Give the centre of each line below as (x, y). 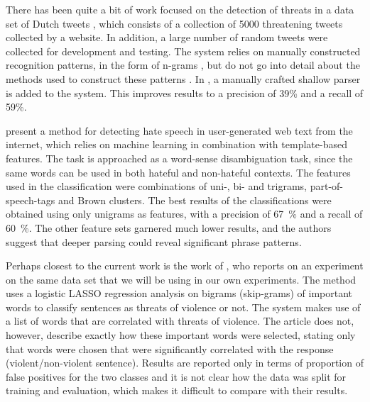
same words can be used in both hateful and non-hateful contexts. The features (178, 172)
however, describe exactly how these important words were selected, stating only (181, 335)
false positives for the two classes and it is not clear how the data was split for (176, 376)
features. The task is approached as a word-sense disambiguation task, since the (179, 158)
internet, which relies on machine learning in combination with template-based (176, 144)
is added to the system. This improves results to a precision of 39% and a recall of (185, 93)
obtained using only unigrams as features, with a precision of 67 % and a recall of (184, 214)
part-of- (326, 186)
